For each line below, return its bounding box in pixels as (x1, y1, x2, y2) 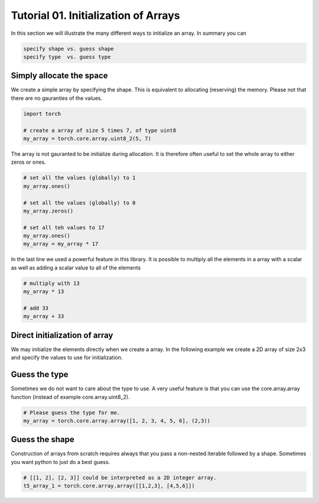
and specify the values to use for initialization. (11, 354, 123, 361)
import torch (23, 110, 61, 117)
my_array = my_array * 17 (23, 241, 99, 248)
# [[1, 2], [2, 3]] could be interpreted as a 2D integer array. (23, 474, 217, 481)
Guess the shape (11, 434, 74, 444)
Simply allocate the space (11, 71, 109, 81)
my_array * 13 (23, 288, 64, 295)
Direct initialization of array (11, 330, 113, 340)
